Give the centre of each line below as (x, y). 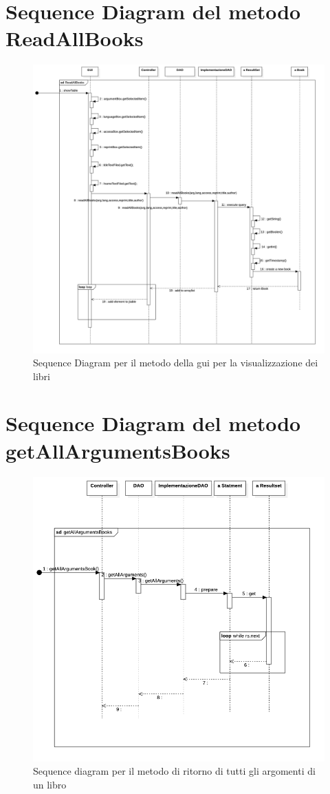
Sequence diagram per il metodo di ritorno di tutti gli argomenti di (174, 771)
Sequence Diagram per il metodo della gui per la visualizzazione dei (176, 363)
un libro (50, 785)
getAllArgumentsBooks (118, 450)
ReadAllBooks (75, 38)
